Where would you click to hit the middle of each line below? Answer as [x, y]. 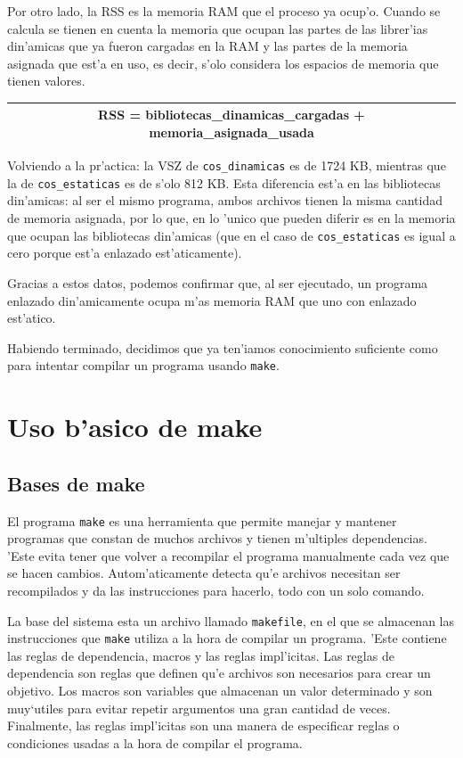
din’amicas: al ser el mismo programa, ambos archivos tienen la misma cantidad [225, 200]
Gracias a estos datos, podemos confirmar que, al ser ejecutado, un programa [218, 282]
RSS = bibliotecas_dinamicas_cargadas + [231, 115]
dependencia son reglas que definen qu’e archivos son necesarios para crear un [219, 673]
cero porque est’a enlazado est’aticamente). [125, 253]
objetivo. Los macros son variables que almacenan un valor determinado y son [220, 691]
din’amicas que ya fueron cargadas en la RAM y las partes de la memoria [207, 46]
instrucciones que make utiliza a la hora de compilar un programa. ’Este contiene [227, 638]
